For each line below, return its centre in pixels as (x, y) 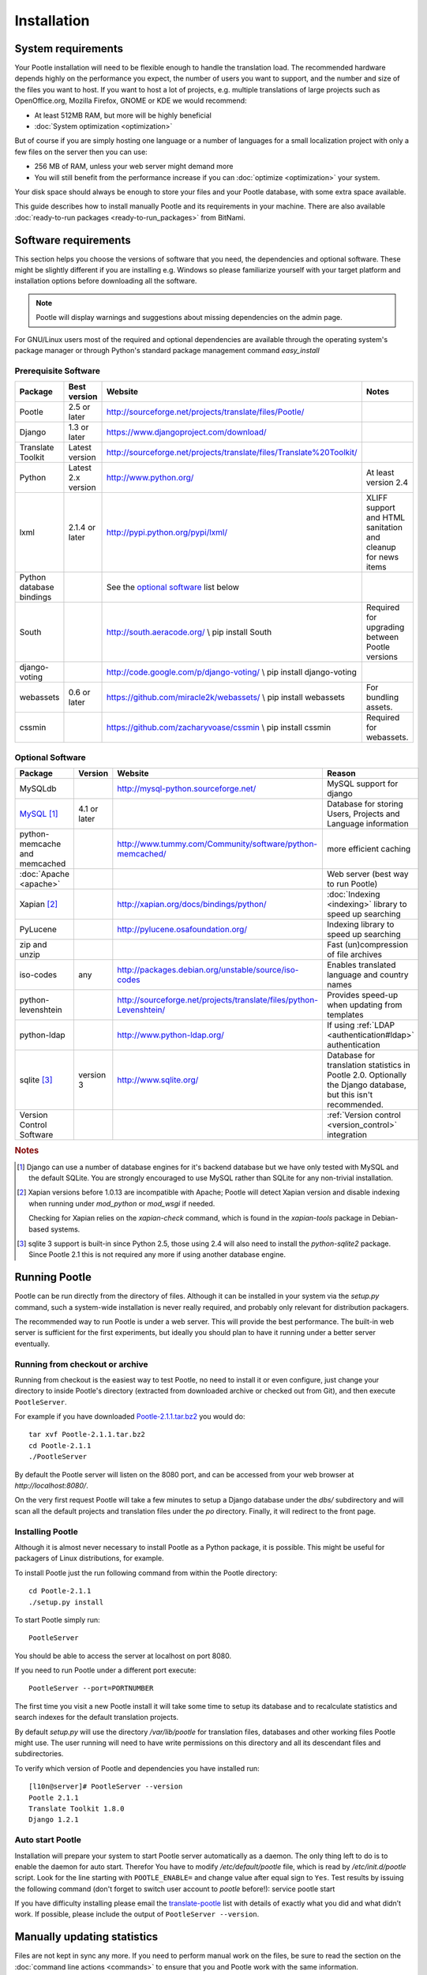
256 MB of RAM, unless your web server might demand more (134, 167)
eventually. (32, 1344)
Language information (368, 823)
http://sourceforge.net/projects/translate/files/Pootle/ (205, 412)
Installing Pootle (46, 1531)
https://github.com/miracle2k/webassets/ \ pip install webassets (225, 698)
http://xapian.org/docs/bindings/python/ (192, 904)
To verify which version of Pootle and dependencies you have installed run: (137, 1768)
